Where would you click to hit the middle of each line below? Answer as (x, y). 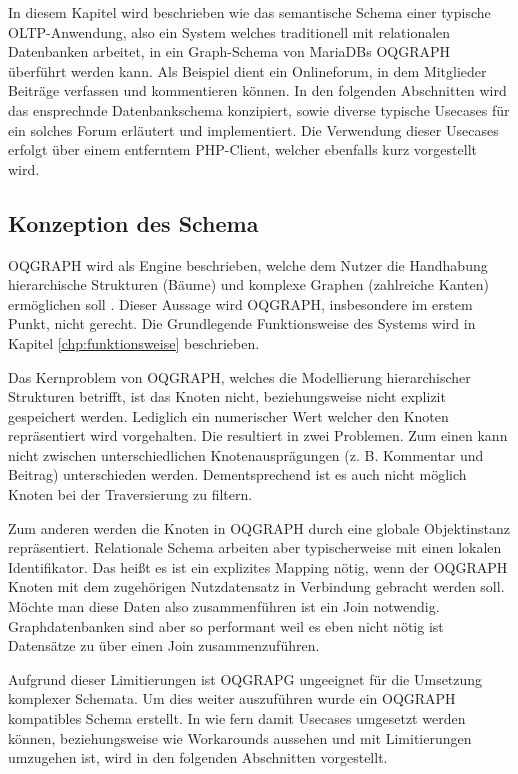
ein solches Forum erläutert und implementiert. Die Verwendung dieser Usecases (253, 129)
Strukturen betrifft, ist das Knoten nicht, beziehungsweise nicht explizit (227, 396)
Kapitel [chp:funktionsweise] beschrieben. (134, 342)
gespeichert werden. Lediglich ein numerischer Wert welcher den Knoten (228, 415)
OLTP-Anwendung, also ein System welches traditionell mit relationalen (229, 31)
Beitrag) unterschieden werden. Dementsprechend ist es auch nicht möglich (237, 474)
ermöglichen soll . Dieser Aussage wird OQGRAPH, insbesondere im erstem (240, 303)
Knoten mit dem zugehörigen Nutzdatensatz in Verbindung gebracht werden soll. (256, 586)
